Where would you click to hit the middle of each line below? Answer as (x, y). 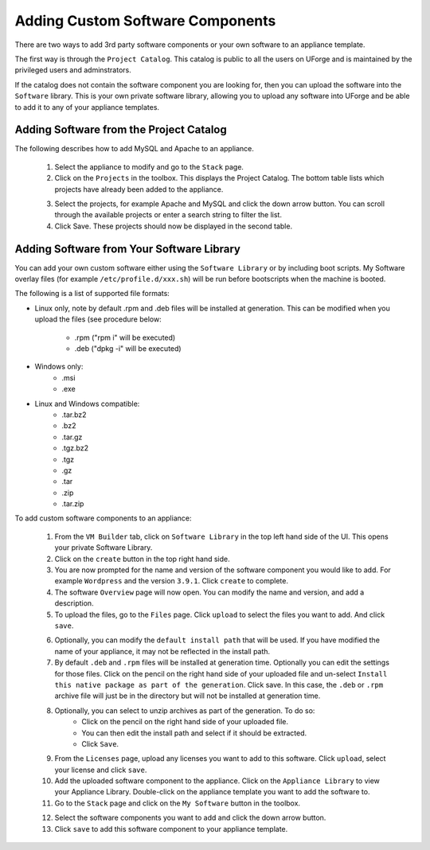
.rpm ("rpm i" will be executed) (125, 337)
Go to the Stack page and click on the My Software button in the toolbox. (178, 803)
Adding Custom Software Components (145, 21)
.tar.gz (72, 437)
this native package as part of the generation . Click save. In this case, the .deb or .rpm (219, 684)
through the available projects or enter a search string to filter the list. (168, 215)
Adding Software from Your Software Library (127, 249)
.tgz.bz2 (75, 448)
